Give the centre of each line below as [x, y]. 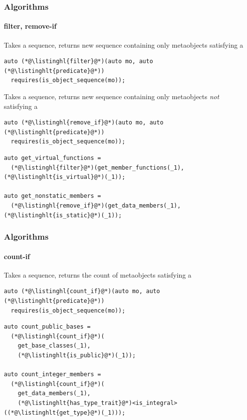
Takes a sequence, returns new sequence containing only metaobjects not [112, 96]
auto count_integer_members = [53, 375]
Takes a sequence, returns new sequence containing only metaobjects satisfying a [124, 44]
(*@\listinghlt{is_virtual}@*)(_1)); [65, 177]
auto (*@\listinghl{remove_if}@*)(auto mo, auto [84, 123]
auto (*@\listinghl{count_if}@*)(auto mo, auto [82, 291]
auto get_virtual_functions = [53, 158]
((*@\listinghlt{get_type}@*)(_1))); [65, 412]
